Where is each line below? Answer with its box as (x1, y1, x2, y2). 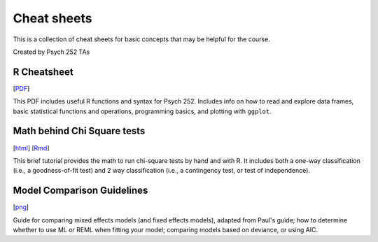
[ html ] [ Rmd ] (13, 143, 50, 152)
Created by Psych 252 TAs (13, 48, 90, 56)
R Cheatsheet (13, 66, 73, 78)
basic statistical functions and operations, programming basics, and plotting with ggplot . (13, 107, 272, 115)
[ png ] (13, 203, 29, 211)
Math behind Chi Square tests (13, 125, 146, 137)
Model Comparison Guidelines (13, 185, 148, 197)
